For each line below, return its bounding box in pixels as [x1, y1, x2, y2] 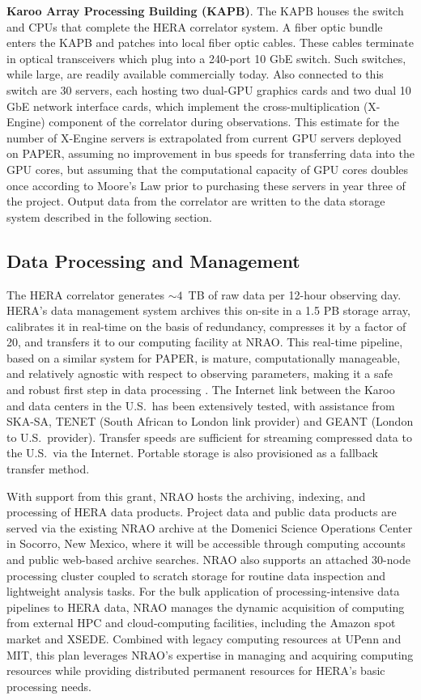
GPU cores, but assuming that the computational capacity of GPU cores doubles [6, 160, 409, 177]
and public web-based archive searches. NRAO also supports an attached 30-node [6, 551, 410, 568]
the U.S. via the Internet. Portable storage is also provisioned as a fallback [6, 444, 378, 461]
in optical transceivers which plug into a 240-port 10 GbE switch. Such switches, [6, 49, 406, 66]
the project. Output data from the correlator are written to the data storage [6, 193, 385, 210]
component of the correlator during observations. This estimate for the [49, 113, 399, 130]
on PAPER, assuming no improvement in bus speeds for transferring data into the [6, 145, 415, 162]
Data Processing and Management [6, 248, 300, 273]
